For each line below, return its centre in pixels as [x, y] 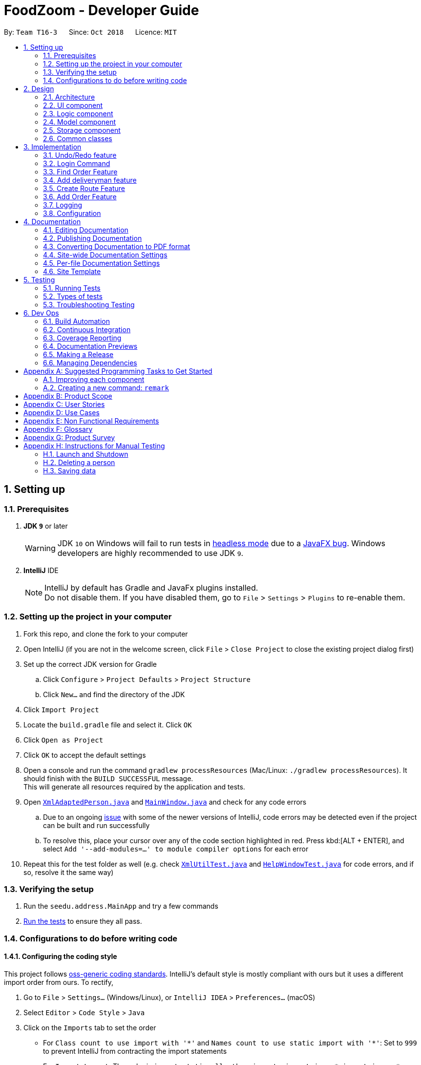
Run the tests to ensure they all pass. [83, 921]
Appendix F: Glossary [58, 429]
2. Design [39, 88]
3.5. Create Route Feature [84, 188]
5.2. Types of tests [73, 296]
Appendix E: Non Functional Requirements [91, 421]
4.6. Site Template [72, 271]
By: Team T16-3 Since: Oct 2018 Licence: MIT [90, 32]
